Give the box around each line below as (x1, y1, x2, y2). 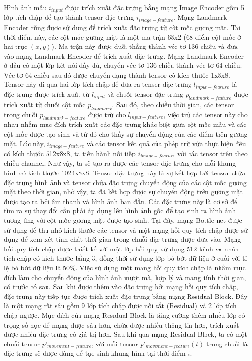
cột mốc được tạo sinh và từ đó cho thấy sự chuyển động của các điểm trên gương (4, 128, 248, 139)
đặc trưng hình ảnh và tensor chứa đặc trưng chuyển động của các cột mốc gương (4, 177, 247, 187)
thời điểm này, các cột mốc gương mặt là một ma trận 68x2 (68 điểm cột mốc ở (4, 31, 241, 42)
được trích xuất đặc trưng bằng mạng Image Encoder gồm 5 (65, 2, 245, 12)
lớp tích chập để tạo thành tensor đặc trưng (4, 12, 134, 22)
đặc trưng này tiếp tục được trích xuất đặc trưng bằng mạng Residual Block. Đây (4, 291, 248, 301)
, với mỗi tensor (92, 338, 138, 348)
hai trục (4, 41, 28, 51)
